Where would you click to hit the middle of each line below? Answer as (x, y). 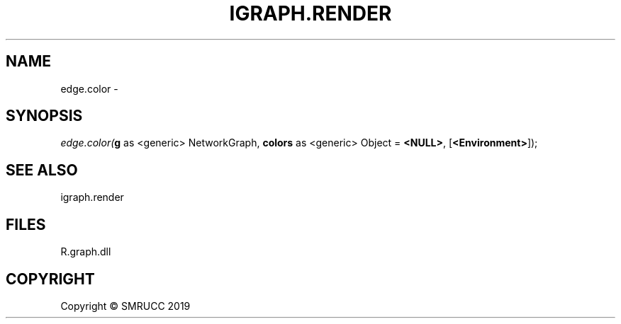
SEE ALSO (42, 170)
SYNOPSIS (44, 116)
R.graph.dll (86, 252)
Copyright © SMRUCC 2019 (125, 306)
